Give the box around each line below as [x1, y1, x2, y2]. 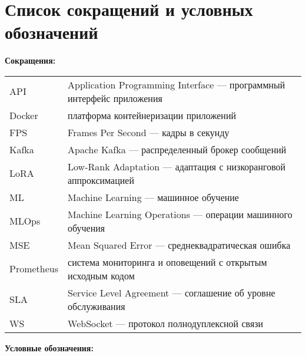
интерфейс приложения [68, 91, 162, 105]
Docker [9, 108, 38, 122]
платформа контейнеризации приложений [68, 108, 237, 122]
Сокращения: [5, 54, 56, 67]
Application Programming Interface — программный [68, 77, 285, 91]
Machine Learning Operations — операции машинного [68, 207, 292, 221]
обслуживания [68, 299, 125, 313]
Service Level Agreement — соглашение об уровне [68, 285, 275, 299]
